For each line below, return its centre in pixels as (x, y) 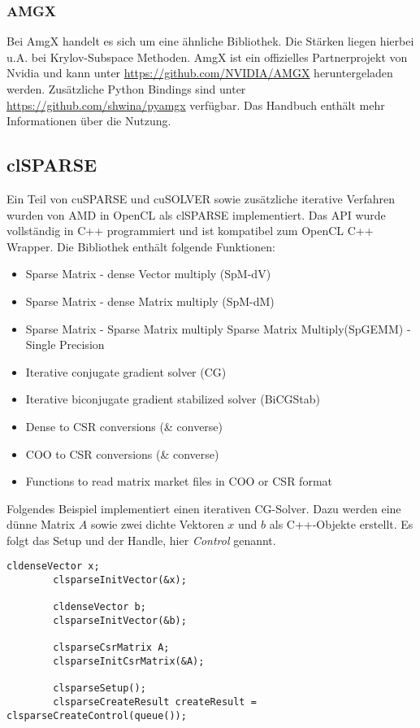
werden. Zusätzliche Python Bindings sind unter (126, 89)
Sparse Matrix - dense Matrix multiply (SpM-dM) (150, 301)
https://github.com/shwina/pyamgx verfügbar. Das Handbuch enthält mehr (196, 105)
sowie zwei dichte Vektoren (157, 524)
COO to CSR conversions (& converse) (122, 453)
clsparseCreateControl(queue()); (97, 715)
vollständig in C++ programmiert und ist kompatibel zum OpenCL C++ (190, 231)
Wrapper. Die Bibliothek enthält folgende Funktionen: (141, 246)
